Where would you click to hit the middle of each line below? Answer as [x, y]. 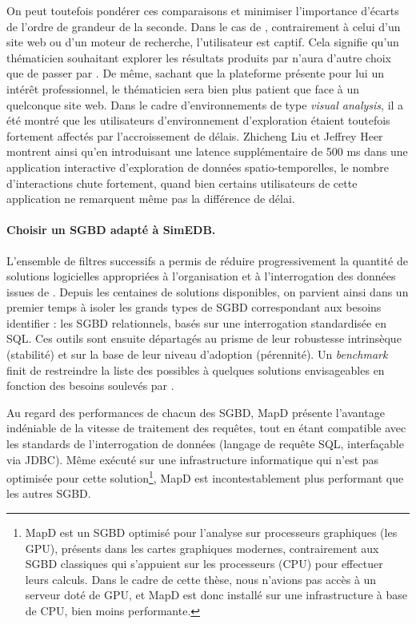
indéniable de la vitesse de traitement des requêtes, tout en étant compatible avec [206, 428]
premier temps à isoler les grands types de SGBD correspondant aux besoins [194, 307]
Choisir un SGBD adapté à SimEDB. [111, 230]
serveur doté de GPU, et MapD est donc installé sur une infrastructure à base [216, 595]
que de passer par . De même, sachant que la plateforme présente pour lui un [195, 73]
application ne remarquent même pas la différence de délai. [151, 199]
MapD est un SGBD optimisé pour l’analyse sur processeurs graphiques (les [211, 533]
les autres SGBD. [49, 493]
